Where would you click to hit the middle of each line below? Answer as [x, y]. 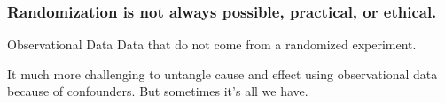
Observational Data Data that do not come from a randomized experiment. [212, 44]
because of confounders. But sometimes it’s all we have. [158, 91]
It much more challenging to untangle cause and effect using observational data [222, 74]
